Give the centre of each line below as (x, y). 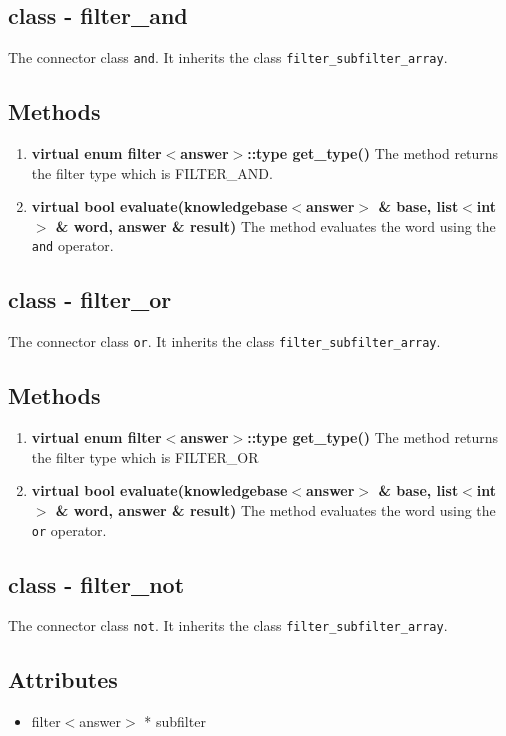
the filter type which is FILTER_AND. (152, 172)
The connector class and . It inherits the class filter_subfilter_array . (228, 57)
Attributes (63, 679)
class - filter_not (96, 583)
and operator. (72, 245)
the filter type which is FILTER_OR (145, 456)
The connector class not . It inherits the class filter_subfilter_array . (228, 625)
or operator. (69, 529)
